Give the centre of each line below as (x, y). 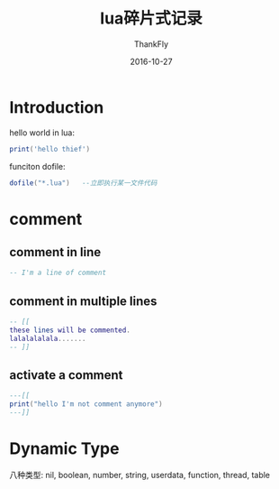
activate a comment (66, 375)
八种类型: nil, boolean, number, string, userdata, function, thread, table (140, 475)
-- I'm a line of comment (58, 273)
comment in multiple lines (83, 301)
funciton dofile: (37, 166)
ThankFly (151, 44)
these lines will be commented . (70, 330)
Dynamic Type (64, 449)
